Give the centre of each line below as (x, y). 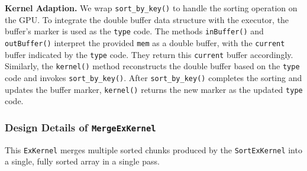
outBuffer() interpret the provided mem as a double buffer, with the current (145, 42)
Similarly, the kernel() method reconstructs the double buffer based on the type (152, 66)
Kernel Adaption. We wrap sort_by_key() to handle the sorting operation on (151, 8)
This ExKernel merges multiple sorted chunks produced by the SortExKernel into (153, 149)
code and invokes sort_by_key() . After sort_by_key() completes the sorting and (153, 77)
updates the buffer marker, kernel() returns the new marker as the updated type (154, 89)
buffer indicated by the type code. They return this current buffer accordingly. (149, 54)
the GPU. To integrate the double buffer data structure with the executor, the (147, 19)
